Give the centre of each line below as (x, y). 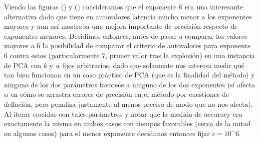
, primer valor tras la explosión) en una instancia (180, 55)
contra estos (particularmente (55, 55)
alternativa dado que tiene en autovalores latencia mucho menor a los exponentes (128, 16)
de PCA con (23, 65)
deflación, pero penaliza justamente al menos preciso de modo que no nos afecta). (129, 104)
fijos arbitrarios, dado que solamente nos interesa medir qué (153, 65)
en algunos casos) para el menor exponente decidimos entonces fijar (107, 133)
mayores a (19, 45)
